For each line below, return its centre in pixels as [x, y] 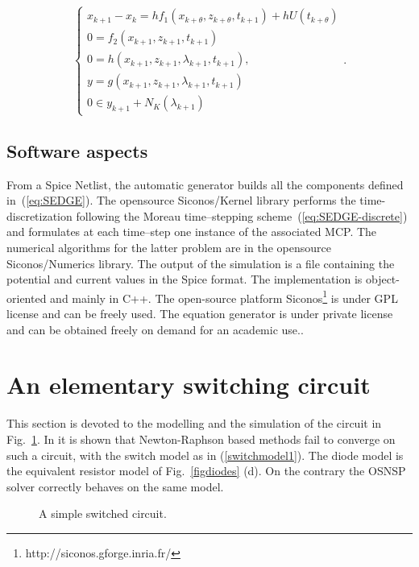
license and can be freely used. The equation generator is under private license [200, 314]
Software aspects [77, 150]
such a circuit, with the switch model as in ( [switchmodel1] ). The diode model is [205, 455]
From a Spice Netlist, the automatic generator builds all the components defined [205, 184]
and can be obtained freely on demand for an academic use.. [155, 329]
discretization [39, 215]
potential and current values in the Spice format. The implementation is [185, 279]
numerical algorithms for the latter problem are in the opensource [169, 248]
